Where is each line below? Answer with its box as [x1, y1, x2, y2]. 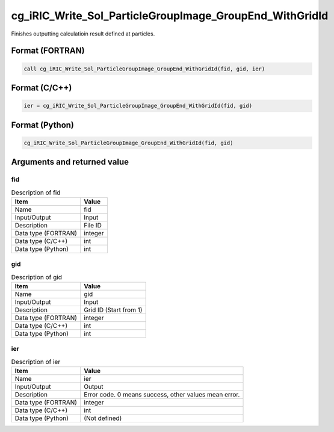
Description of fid [11, 188, 61, 197]
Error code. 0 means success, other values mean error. [84, 390, 240, 399]
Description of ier [11, 357, 61, 366]
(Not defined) [84, 414, 122, 422]
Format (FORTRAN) [11, 46, 85, 56]
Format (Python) [11, 120, 75, 130]
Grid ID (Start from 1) [84, 306, 143, 314]
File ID [84, 221, 102, 229]
